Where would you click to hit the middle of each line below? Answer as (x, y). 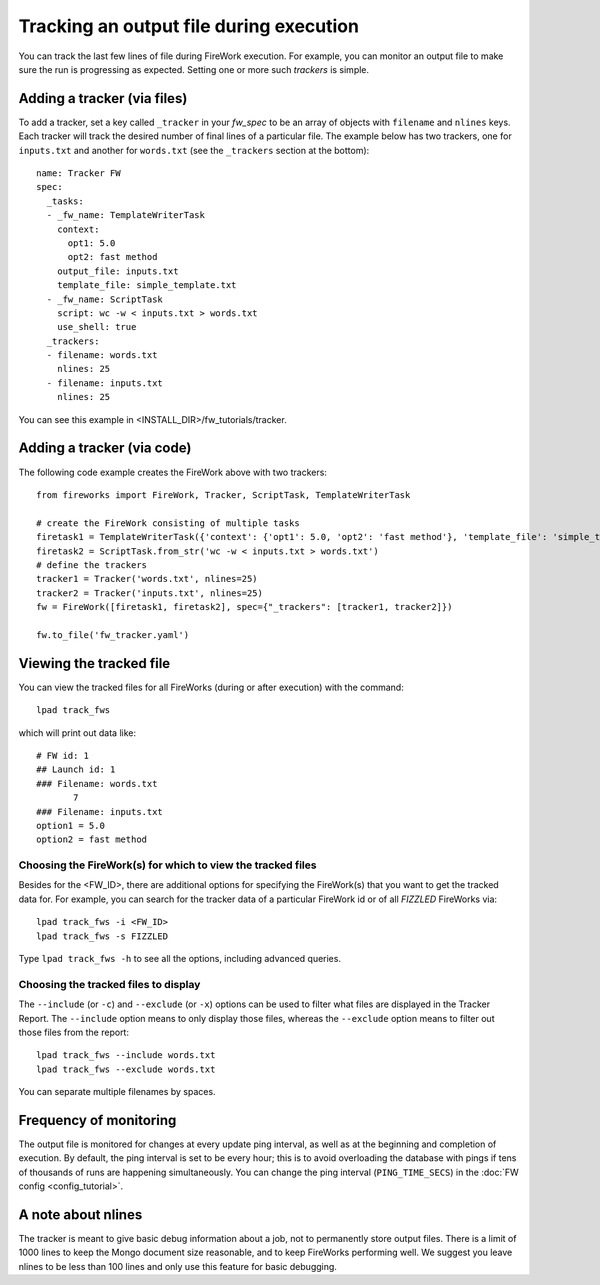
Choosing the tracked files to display (109, 984)
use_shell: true (96, 327)
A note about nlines (80, 1214)
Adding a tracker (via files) (103, 98)
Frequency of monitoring (97, 1120)
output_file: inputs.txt (117, 271)
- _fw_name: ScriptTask (105, 299)
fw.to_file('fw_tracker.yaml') (113, 634)
